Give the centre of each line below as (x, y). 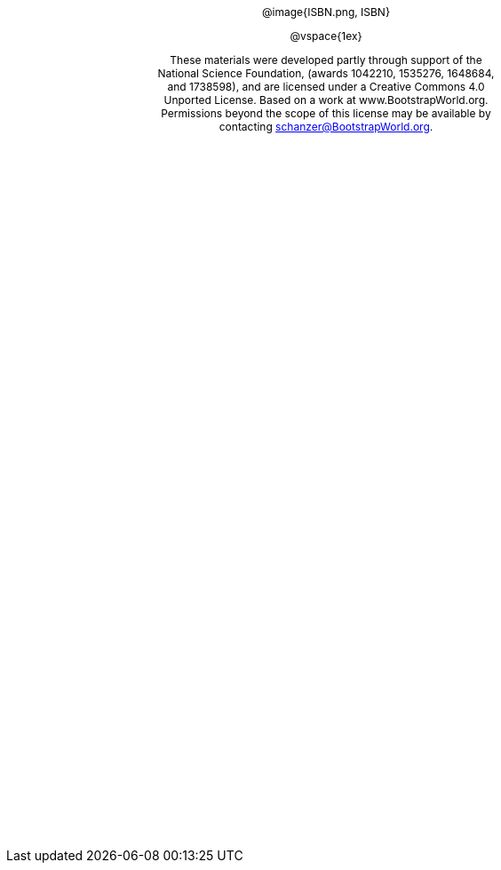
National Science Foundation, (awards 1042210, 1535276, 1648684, (326, 73)
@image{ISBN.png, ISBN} (326, 12)
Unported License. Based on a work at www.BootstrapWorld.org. (326, 100)
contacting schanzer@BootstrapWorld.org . (326, 127)
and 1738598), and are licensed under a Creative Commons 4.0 (326, 87)
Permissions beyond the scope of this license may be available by (326, 113)
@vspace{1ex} (326, 36)
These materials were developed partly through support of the (326, 60)
